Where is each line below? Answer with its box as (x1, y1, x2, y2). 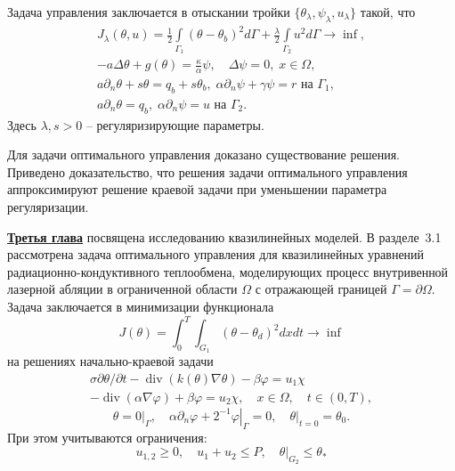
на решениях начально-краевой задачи (7, 352, 214, 370)
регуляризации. (7, 197, 89, 215)
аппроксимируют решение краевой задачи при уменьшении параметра (7, 180, 387, 199)
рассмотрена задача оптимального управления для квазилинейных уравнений (7, 245, 425, 264)
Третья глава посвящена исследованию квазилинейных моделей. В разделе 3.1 (7, 227, 442, 246)
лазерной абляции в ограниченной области (7, 280, 238, 298)
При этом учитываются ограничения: (7, 427, 207, 446)
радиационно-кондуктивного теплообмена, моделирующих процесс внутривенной (7, 262, 449, 280)
